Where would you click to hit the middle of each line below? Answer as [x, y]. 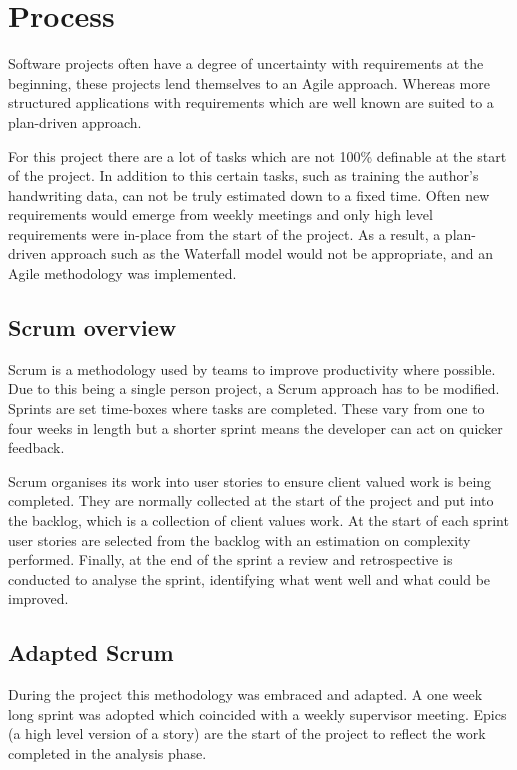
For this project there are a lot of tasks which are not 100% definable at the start [257, 155]
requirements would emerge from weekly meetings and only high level [220, 214]
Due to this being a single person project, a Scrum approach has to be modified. [254, 388]
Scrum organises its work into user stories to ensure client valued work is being [250, 480]
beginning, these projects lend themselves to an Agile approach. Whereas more [249, 82]
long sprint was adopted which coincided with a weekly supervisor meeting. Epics [257, 713]
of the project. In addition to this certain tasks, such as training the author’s [243, 175]
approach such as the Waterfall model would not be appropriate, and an [271, 253]
